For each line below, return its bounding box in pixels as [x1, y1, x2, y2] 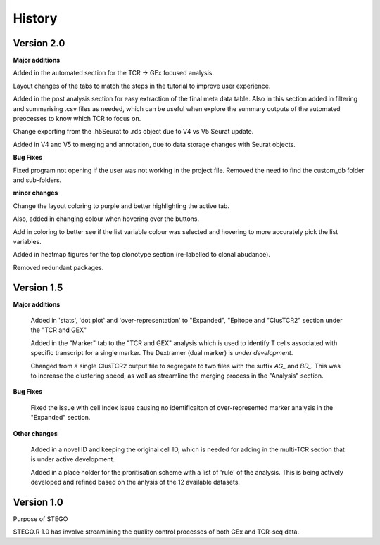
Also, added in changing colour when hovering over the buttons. [13, 214, 200, 223]
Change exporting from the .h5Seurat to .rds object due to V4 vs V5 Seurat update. [13, 127, 254, 136]
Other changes [13, 429, 58, 437]
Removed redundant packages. [13, 263, 104, 271]
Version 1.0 [13, 496, 63, 508]
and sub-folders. [13, 176, 62, 184]
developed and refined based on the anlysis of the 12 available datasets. [30, 478, 241, 487]
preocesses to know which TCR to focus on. [13, 115, 141, 123]
